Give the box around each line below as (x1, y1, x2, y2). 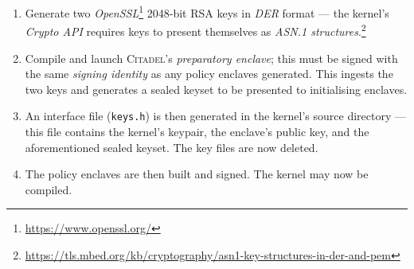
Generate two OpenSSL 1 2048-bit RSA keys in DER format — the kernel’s (25, 2, 389, 21)
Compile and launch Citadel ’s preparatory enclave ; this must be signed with (25, 49, 398, 66)
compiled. (25, 181, 72, 197)
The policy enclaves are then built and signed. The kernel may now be (25, 166, 369, 182)
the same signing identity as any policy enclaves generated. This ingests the (25, 65, 393, 82)
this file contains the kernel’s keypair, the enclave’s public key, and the (25, 123, 369, 139)
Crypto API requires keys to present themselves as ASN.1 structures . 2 (25, 21, 366, 39)
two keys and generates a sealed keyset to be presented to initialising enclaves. (25, 80, 408, 97)
